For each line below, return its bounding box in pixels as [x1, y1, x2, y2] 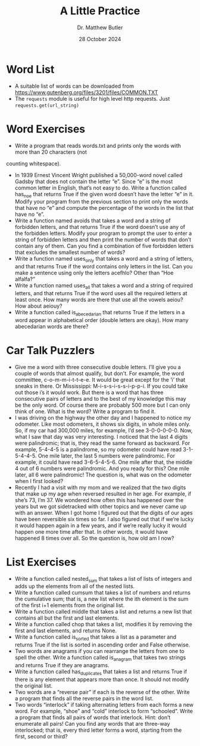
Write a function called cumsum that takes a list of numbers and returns [14, 589, 191, 596]
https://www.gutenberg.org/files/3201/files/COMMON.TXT [14, 88, 158, 96]
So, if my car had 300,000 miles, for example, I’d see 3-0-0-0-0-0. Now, [14, 426, 193, 434]
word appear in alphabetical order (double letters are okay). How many [14, 316, 189, 323]
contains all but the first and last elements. [14, 614, 119, 621]
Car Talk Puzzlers [6, 344, 95, 357]
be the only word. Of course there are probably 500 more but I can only [14, 401, 190, 408]
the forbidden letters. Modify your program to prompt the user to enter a [14, 230, 192, 237]
